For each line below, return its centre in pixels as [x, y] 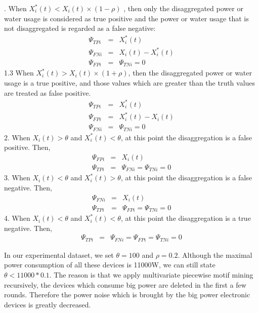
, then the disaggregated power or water [190, 73]
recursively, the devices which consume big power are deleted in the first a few [125, 284]
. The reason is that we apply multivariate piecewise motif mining [151, 274]
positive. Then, [27, 147]
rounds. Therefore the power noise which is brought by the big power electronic [127, 295]
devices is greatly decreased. [48, 304]
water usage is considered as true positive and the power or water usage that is [126, 18]
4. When [17, 218]
